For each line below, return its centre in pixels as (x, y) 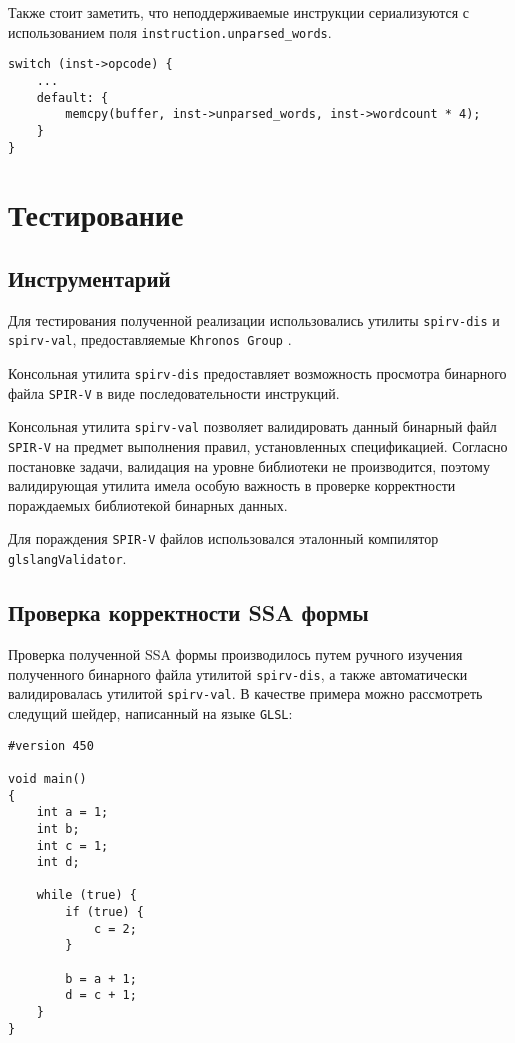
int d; (58, 862)
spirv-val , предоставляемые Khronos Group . (150, 339)
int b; (58, 828)
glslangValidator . (67, 558)
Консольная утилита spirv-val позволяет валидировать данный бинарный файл (252, 426)
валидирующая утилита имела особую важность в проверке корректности (232, 485)
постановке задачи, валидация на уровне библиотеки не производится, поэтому (249, 465)
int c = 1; (72, 845)
